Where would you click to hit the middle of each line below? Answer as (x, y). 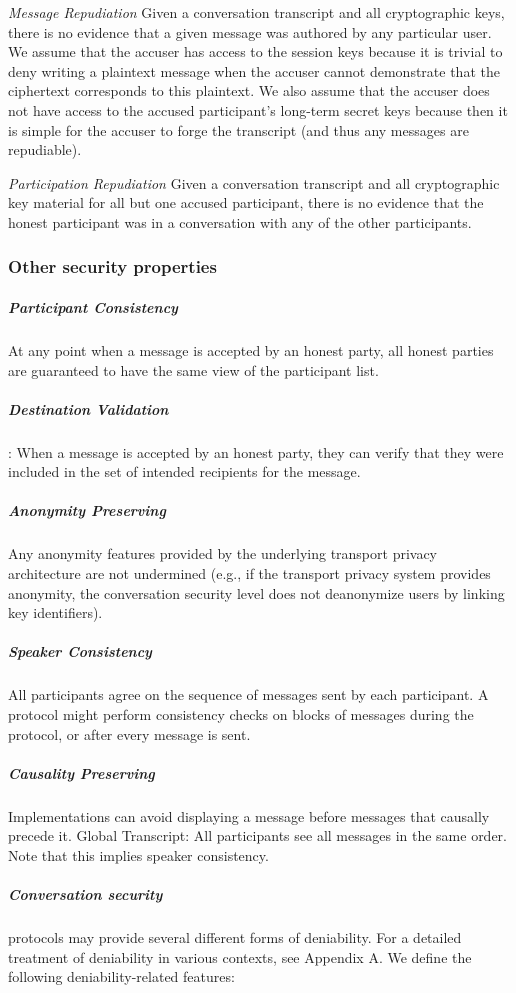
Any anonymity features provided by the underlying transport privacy (223, 553)
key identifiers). (55, 612)
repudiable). (45, 149)
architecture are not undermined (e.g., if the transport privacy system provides (249, 573)
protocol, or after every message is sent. (129, 733)
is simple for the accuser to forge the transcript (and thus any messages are (238, 129)
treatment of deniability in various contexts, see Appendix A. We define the (240, 956)
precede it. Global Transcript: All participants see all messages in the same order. (257, 835)
